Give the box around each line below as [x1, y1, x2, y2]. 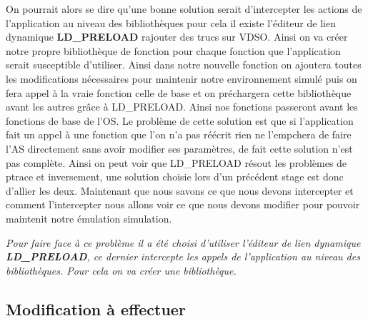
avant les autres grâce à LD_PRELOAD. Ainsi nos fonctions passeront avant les [6, 99, 358, 114]
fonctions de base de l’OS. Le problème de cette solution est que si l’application [6, 113, 354, 128]
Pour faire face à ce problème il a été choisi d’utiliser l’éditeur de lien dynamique [6, 235, 361, 250]
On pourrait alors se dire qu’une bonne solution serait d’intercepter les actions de [6, 1, 362, 16]
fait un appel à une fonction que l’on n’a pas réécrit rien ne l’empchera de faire [6, 127, 352, 142]
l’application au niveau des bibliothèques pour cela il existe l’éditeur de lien [6, 15, 336, 30]
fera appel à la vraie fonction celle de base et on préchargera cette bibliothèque [6, 85, 352, 100]
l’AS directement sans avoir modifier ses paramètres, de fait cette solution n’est [6, 141, 353, 156]
